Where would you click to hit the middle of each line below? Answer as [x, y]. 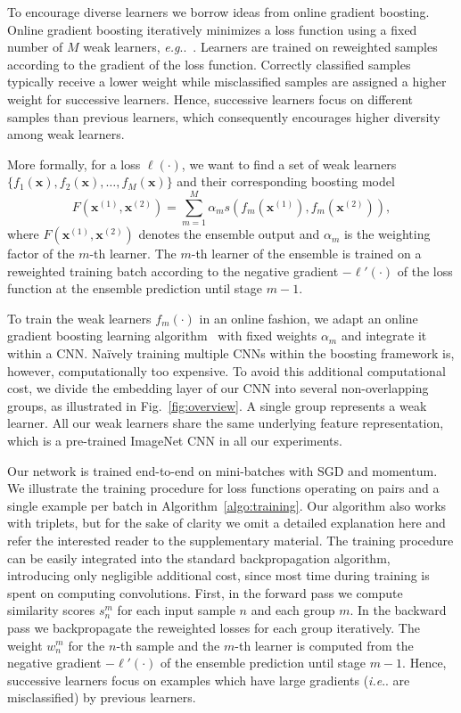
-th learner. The [133, 254]
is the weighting [387, 234]
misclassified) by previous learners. [102, 697]
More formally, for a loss [74, 164]
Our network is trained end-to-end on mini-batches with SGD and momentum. [222, 470]
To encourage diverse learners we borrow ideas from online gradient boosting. [218, 12]
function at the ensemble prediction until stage [135, 288]
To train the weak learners [79, 318]
